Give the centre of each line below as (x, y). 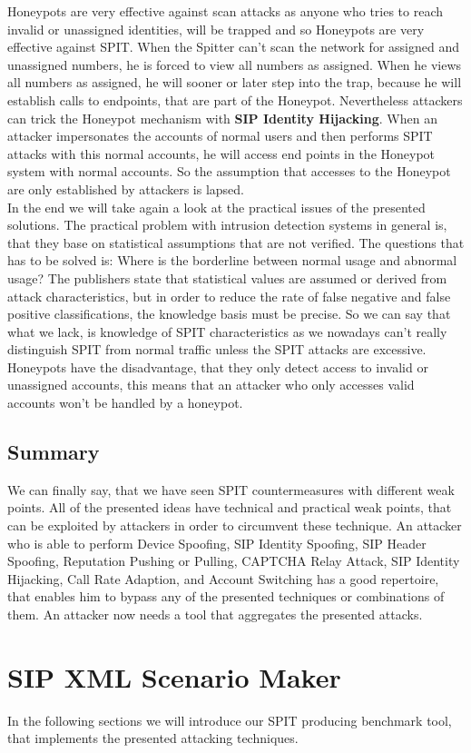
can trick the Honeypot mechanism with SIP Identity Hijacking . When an (222, 118)
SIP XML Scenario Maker (174, 676)
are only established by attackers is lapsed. (126, 188)
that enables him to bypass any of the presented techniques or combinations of (226, 596)
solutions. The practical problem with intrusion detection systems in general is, (227, 225)
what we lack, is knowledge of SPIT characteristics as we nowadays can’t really (227, 331)
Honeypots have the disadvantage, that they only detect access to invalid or (218, 367)
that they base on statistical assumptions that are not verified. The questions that (236, 242)
